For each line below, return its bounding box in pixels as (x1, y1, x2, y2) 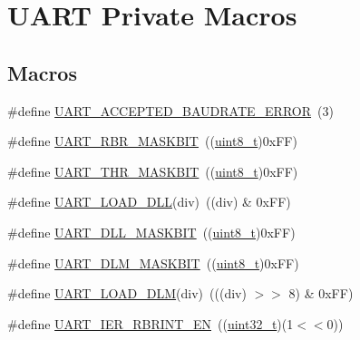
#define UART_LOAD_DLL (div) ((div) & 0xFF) (7, 192, 291, 211)
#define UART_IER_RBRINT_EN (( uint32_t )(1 (7, 314, 294, 333)
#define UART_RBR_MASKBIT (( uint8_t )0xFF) (7, 131, 297, 151)
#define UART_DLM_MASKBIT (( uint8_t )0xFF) (7, 253, 299, 272)
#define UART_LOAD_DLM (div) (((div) (7, 284, 247, 303)
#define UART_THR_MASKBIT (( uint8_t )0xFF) (7, 161, 298, 180)
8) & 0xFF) (288, 284, 354, 303)
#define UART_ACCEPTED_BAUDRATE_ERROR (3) (7, 101, 334, 120)
